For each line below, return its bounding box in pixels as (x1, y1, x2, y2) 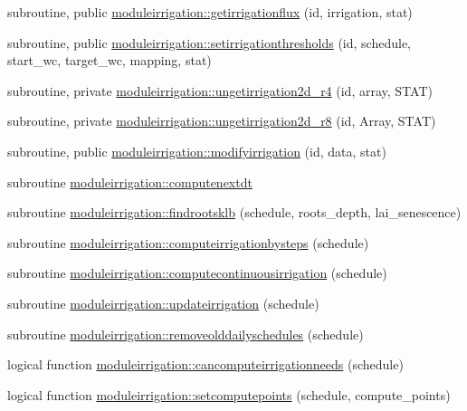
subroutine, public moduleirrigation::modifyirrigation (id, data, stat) (7, 141, 386, 160)
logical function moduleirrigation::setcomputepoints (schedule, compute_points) (7, 385, 451, 404)
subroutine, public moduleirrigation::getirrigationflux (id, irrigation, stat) (7, 3, 413, 21)
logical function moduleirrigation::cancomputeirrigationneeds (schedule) (7, 355, 404, 374)
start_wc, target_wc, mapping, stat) (7, 51, 212, 70)
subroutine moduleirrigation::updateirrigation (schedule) (7, 293, 319, 312)
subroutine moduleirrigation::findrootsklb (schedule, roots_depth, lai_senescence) (7, 203, 462, 222)
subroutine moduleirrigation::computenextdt (7, 172, 253, 191)
